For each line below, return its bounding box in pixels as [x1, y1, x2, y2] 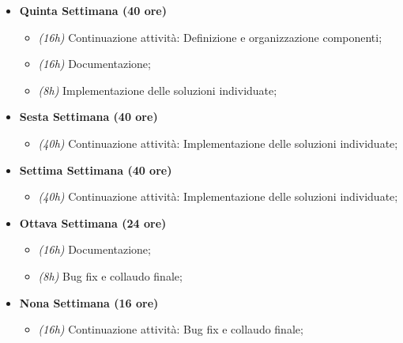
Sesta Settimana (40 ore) [19, 108, 158, 125]
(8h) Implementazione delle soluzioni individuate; [38, 81, 277, 98]
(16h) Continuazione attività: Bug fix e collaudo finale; [38, 321, 303, 337]
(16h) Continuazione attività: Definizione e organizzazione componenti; [38, 28, 382, 45]
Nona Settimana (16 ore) [19, 294, 159, 311]
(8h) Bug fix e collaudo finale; [38, 267, 183, 284]
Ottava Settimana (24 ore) [19, 214, 167, 231]
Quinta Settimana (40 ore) [19, 2, 167, 18]
